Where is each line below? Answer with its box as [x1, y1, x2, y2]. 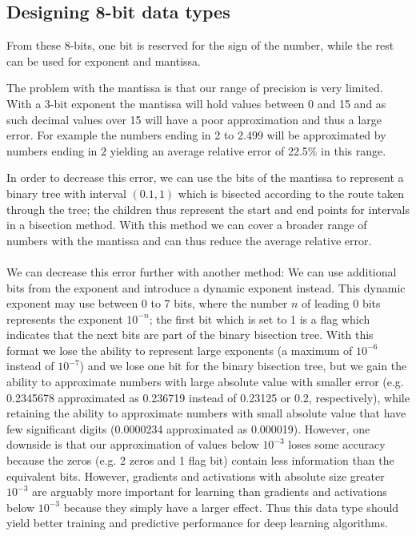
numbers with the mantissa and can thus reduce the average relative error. [6, 232, 372, 248]
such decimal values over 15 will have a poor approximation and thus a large [6, 111, 382, 127]
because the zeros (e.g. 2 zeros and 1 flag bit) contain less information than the [6, 452, 394, 469]
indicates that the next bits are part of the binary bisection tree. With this [6, 326, 374, 343]
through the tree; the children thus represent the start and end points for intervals [6, 200, 410, 217]
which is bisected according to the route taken [178, 184, 404, 201]
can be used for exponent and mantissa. [6, 52, 201, 69]
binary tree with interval [6, 184, 126, 201]
